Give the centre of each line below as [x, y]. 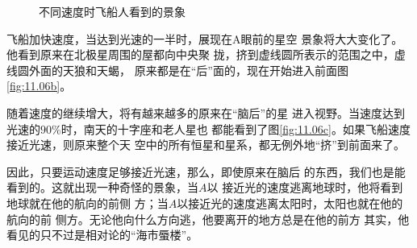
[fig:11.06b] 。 [39, 86]
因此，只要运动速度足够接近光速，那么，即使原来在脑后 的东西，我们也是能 [206, 171]
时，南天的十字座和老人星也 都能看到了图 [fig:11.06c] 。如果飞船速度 [236, 128]
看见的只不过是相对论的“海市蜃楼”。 [102, 235]
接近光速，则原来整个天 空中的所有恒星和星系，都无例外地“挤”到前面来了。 [206, 145]
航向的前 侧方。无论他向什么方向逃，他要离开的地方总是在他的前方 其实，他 [208, 219]
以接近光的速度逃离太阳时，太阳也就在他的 [290, 203]
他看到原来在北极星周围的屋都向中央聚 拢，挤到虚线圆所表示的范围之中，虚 [206, 54]
